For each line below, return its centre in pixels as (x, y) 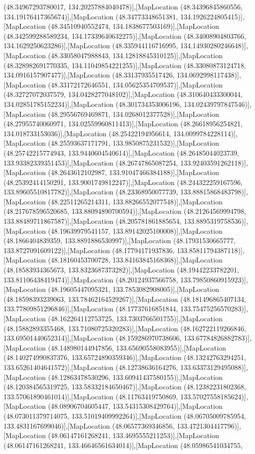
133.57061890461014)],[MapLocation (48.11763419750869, (91, 396)
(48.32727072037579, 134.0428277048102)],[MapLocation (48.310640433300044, (123, 94)
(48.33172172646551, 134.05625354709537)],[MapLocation (135, 84)
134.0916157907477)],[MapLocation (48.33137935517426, (89, 75)
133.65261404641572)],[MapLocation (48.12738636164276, (91, 367)
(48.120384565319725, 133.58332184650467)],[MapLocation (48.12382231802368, (125, 387)
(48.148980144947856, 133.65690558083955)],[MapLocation (137, 347)
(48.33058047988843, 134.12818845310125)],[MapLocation (135, 55)
